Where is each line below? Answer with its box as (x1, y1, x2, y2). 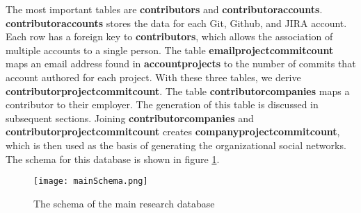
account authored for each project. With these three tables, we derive (6, 69, 301, 84)
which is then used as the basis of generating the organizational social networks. (6, 137, 346, 152)
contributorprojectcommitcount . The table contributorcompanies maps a (6, 83, 350, 98)
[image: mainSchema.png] (33, 176, 148, 187)
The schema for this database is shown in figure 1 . (6, 151, 220, 166)
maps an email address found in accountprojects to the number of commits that (6, 56, 356, 71)
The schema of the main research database (33, 196, 215, 210)
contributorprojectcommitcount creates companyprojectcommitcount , (6, 124, 340, 139)
